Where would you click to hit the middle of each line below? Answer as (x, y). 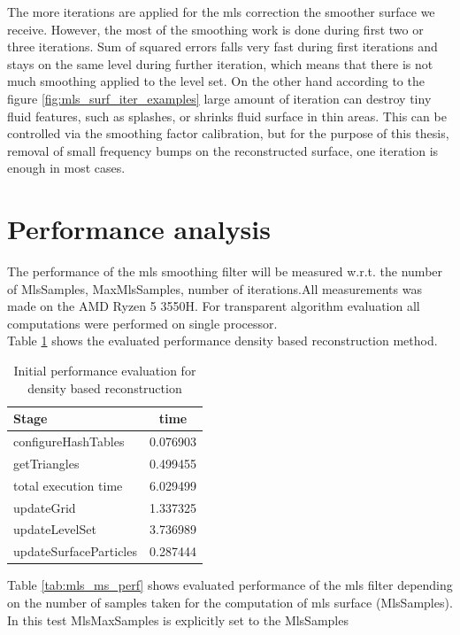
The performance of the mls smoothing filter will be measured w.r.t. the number (225, 271)
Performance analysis (139, 229)
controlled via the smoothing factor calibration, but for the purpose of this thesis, (228, 133)
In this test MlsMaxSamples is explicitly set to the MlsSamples (178, 620)
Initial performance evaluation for (105, 371)
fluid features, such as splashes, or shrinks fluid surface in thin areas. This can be (227, 116)
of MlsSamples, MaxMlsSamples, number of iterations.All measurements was (215, 288)
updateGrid (45, 507)
